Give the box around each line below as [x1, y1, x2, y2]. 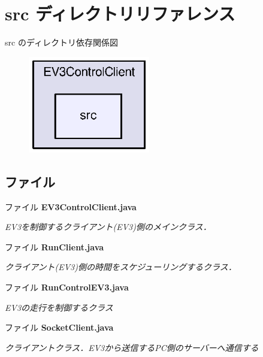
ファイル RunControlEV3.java [5, 280, 129, 293]
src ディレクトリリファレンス [5, 1, 235, 26]
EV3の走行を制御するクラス [5, 301, 113, 313]
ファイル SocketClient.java [5, 321, 114, 334]
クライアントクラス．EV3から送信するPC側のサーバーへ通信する [5, 341, 259, 353]
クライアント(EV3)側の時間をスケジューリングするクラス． [5, 261, 237, 273]
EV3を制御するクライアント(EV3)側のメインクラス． [5, 220, 211, 233]
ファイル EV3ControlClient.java [5, 200, 137, 213]
